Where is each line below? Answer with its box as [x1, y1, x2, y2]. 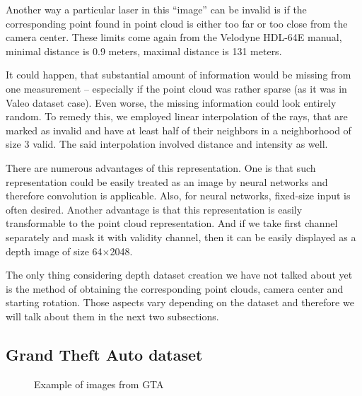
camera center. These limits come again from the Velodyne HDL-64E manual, [6, 30, 342, 45]
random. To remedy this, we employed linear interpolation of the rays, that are [6, 109, 348, 124]
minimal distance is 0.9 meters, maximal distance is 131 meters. [6, 43, 282, 58]
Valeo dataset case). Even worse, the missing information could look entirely [6, 95, 337, 110]
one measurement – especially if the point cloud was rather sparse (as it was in [6, 81, 347, 95]
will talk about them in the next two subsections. [6, 308, 219, 323]
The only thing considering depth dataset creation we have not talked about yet [6, 267, 353, 282]
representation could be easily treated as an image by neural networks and [6, 174, 328, 189]
